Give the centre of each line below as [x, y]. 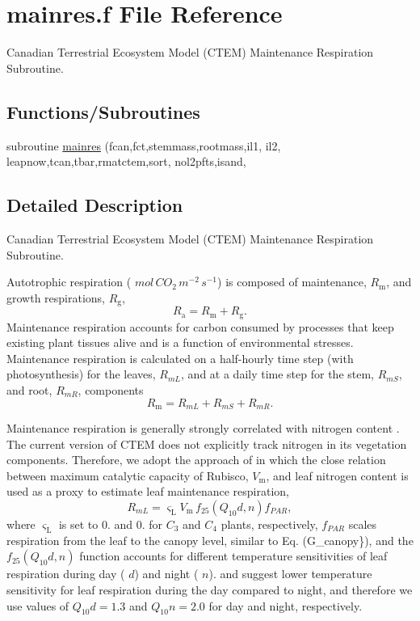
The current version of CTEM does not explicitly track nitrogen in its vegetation [207, 444]
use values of [38, 605]
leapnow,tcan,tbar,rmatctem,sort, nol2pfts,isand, [126, 161]
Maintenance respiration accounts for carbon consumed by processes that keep [200, 326]
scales [363, 524]
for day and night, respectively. [286, 605]
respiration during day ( [66, 574]
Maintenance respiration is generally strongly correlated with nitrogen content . [203, 428]
